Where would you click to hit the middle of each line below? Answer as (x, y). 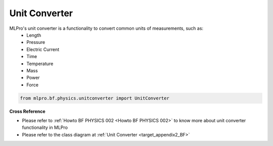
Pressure (36, 42)
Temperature (40, 64)
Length (34, 35)
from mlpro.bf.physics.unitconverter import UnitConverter (95, 98)
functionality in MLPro (45, 128)
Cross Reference (27, 111)
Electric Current (43, 49)
